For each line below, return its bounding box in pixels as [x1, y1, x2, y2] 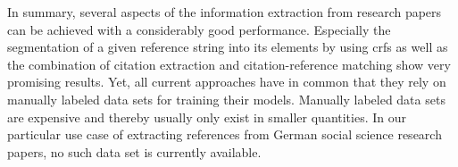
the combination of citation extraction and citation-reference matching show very [7, 54, 451, 73]
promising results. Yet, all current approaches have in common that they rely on [7, 72, 446, 91]
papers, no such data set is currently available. [7, 142, 262, 161]
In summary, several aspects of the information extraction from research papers [7, 3, 442, 21]
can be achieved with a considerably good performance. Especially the [7, 20, 391, 38]
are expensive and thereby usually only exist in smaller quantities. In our [7, 107, 407, 126]
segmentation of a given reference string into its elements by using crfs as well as [7, 38, 448, 56]
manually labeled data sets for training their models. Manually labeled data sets [7, 89, 446, 108]
